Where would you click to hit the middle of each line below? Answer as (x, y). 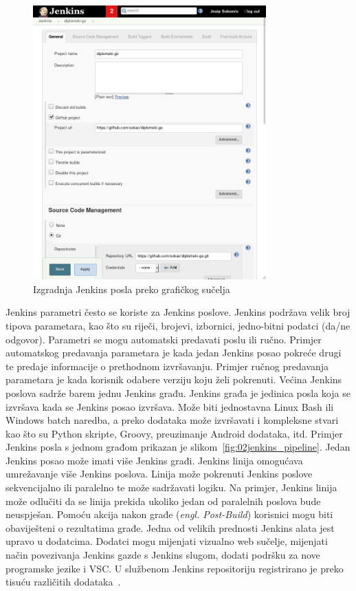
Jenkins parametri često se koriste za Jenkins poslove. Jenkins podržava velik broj (178, 312)
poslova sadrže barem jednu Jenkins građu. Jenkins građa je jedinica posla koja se (178, 393)
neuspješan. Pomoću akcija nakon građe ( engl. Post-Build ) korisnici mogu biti (169, 514)
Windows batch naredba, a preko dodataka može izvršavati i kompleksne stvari (172, 420)
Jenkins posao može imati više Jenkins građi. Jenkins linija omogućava (154, 460)
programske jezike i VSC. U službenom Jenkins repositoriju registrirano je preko (175, 568)
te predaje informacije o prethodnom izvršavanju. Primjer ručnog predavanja (167, 366)
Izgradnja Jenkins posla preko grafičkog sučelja (132, 289)
